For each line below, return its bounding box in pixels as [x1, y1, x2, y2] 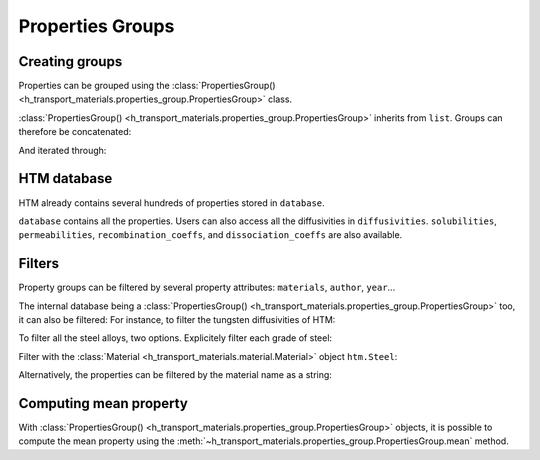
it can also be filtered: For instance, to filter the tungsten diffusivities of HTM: [18, 314, 336, 325]
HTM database [18, 170, 113, 187]
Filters [18, 255, 60, 272]
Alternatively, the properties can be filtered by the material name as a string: [18, 369, 332, 381]
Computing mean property [18, 395, 189, 412]
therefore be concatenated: [18, 126, 132, 138]
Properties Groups [18, 15, 175, 37]
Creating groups [18, 53, 123, 70]
